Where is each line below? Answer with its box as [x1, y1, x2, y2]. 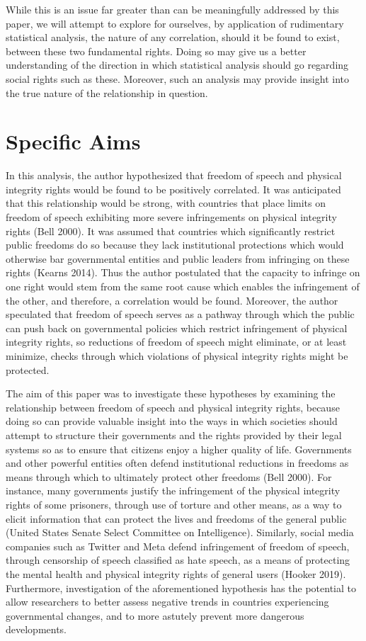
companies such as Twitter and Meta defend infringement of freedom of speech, [6, 538, 350, 553]
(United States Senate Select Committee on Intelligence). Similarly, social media [6, 525, 354, 540]
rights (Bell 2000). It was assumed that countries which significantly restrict [6, 223, 336, 238]
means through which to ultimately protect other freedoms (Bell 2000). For [6, 469, 332, 484]
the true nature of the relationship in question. [6, 85, 208, 100]
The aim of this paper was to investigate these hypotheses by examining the [6, 386, 336, 401]
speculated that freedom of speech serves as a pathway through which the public [6, 307, 355, 322]
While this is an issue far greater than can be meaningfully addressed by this [6, 2, 339, 16]
